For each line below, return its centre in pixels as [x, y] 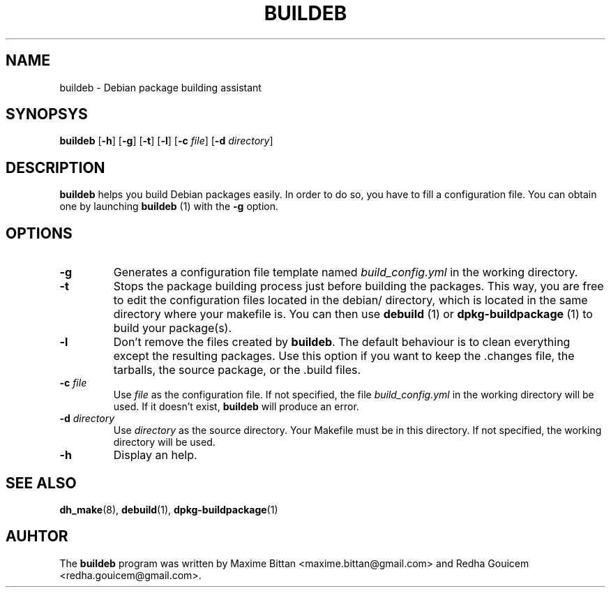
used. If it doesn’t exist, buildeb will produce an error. [236, 407]
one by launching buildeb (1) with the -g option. [169, 207]
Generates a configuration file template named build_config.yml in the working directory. [346, 272]
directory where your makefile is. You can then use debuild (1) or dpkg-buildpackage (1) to [353, 314]
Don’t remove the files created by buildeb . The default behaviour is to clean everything [342, 342]
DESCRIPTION [55, 167]
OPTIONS [39, 233]
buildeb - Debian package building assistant [160, 87]
